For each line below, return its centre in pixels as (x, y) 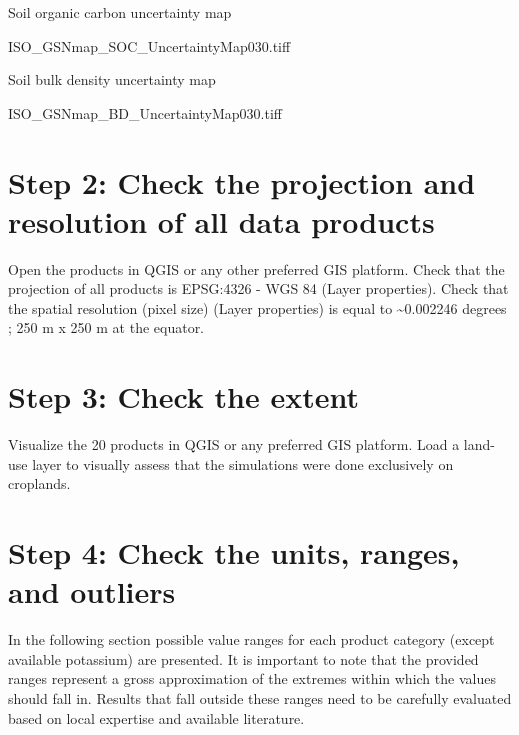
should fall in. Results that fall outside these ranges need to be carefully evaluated (260, 698)
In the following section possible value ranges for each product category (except (251, 639)
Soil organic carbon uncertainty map (120, 12)
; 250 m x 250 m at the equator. (106, 327)
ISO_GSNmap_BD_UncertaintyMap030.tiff (145, 112)
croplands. (39, 483)
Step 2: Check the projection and (242, 181)
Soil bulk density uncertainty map (112, 79)
